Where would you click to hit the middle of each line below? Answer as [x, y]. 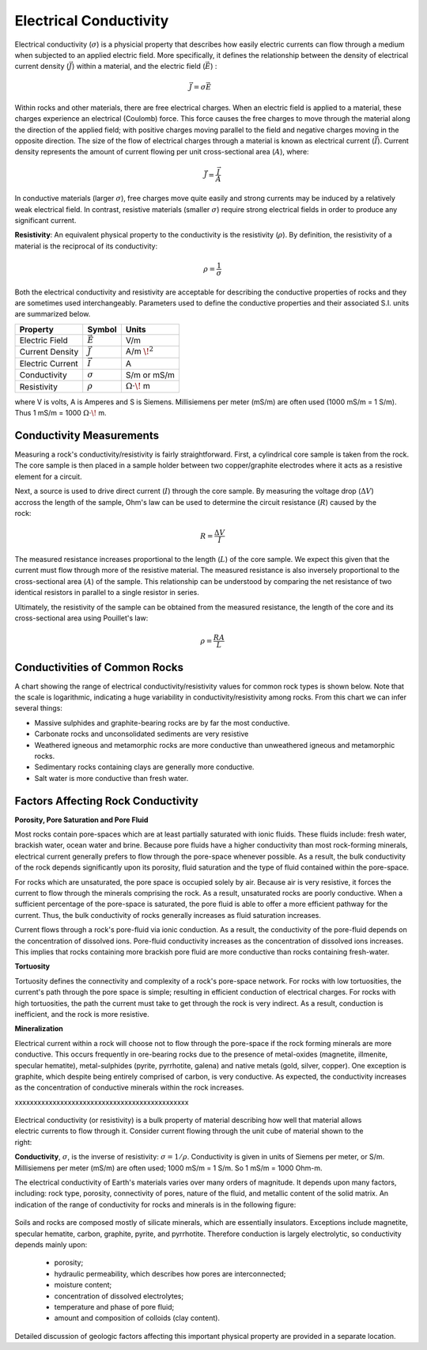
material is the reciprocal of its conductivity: [86, 246]
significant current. [45, 220]
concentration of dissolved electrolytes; [119, 1296]
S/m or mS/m [150, 375]
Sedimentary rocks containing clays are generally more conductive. [144, 767]
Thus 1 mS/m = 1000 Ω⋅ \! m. [60, 413]
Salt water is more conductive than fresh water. [111, 778]
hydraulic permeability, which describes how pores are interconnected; [170, 1273]
